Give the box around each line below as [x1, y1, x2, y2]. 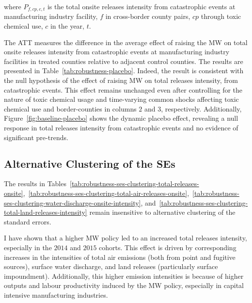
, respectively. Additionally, [161, 103, 242, 113]
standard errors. [4, 216, 51, 226]
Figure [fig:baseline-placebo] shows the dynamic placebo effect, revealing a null [4, 113, 238, 123]
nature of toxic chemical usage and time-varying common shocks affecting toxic [4, 94, 239, 104]
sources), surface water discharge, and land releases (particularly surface [4, 261, 218, 271]
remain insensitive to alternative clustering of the [89, 207, 236, 217]
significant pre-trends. [4, 132, 68, 142]
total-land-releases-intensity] [4, 207, 87, 217]
